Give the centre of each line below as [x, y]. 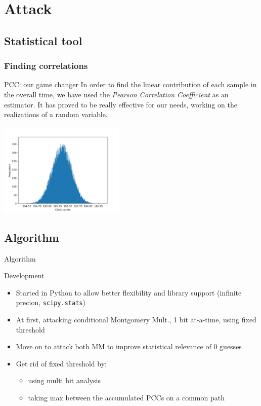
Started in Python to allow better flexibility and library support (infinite [129, 292]
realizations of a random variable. [56, 114]
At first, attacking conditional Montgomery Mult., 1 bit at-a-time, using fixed [136, 320]
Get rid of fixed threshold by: [61, 363]
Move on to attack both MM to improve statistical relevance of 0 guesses [129, 346]
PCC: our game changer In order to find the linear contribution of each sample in [130, 84]
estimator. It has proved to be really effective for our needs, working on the [121, 104]
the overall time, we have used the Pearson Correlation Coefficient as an [116, 94]
